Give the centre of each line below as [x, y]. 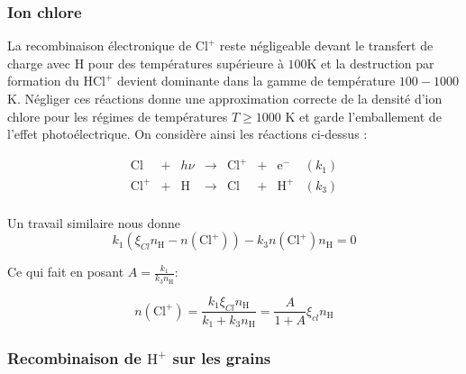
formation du [43, 81]
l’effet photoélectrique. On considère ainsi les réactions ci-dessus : [187, 134]
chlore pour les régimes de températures [118, 116]
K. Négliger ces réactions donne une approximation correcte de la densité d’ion [225, 98]
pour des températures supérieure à [186, 63]
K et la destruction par [370, 63]
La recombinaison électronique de [100, 46]
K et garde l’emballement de [363, 116]
